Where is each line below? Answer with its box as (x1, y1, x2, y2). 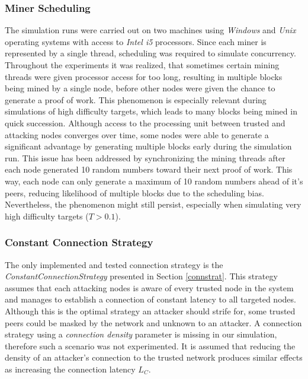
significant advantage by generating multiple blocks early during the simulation (5, 140, 292, 152)
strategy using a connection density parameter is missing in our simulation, (5, 328, 277, 340)
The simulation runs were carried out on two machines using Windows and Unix (5, 24, 296, 36)
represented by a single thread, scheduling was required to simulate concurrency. (5, 47, 296, 59)
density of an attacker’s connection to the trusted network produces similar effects (5, 351, 303, 364)
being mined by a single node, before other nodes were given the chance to (5, 82, 275, 94)
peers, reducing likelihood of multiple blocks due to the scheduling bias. (5, 186, 264, 199)
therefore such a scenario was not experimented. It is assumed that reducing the (5, 339, 296, 352)
